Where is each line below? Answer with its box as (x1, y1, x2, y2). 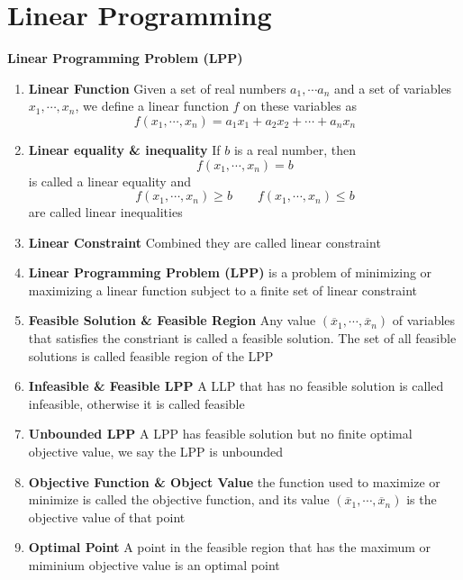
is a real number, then (233, 140, 356, 159)
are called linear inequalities (28, 203, 183, 222)
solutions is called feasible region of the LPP (28, 346, 274, 365)
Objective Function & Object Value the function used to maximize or (28, 472, 440, 491)
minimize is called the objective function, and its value (28, 490, 330, 509)
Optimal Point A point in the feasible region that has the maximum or (28, 538, 431, 557)
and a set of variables (334, 78, 452, 97)
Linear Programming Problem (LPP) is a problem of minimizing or (28, 263, 432, 282)
